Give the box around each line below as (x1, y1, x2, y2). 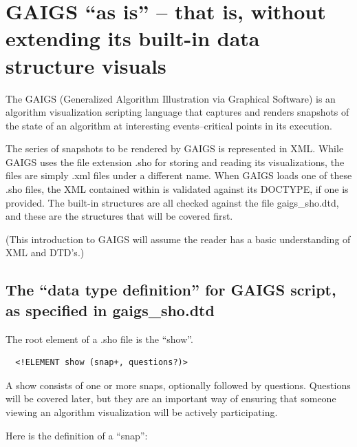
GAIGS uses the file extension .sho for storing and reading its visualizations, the (6, 154, 345, 169)
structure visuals (6, 51, 166, 79)
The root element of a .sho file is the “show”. (6, 331, 193, 346)
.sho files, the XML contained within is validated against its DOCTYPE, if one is (6, 182, 349, 196)
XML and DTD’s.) (6, 245, 85, 260)
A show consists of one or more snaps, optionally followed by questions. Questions (6, 377, 351, 392)
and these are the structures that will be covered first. (6, 209, 233, 223)
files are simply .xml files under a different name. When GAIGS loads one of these (6, 168, 352, 183)
